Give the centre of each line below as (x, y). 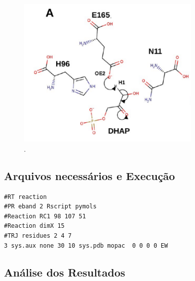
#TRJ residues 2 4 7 (38, 236)
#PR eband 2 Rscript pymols (50, 207)
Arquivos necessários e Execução (90, 175)
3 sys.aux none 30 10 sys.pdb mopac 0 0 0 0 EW (86, 245)
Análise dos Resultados (65, 272)
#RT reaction (25, 197)
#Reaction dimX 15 (34, 226)
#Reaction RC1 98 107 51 (45, 216)
